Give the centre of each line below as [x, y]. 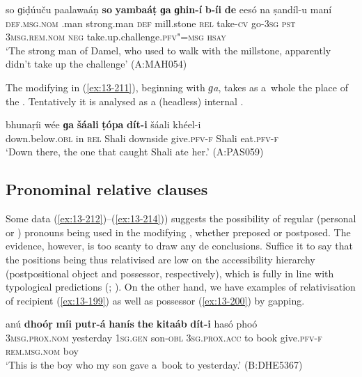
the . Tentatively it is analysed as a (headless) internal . [125, 101]
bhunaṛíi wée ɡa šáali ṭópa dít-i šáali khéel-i [103, 124]
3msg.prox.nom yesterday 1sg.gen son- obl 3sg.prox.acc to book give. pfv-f [164, 337]
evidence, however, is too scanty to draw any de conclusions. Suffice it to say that [179, 246]
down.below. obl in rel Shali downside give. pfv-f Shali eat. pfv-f [142, 138]
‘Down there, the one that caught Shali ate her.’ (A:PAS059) [135, 152]
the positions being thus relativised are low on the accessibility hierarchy [160, 259]
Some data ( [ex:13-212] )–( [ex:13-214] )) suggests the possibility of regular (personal [181, 218]
